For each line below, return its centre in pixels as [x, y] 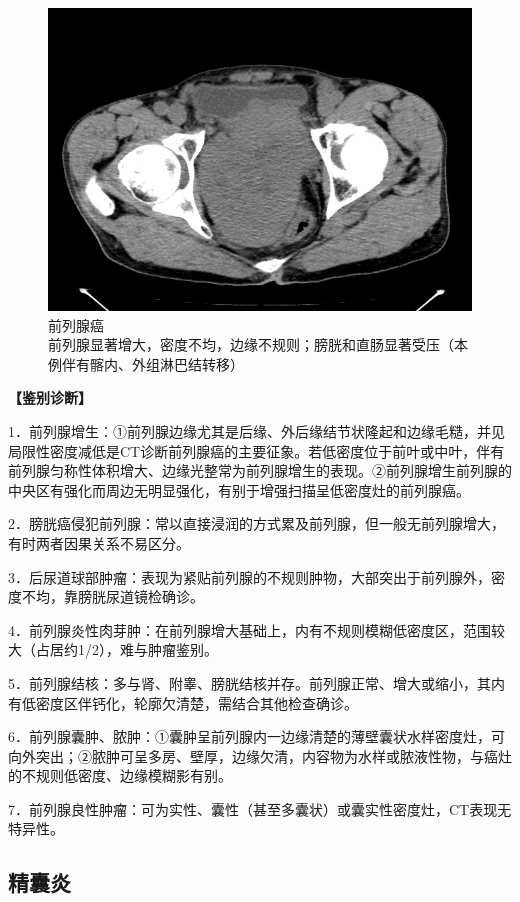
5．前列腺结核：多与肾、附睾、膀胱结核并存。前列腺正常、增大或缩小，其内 [256, 682]
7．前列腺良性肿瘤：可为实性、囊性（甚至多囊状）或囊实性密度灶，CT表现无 [260, 808]
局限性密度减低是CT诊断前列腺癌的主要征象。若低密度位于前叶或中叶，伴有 [256, 450]
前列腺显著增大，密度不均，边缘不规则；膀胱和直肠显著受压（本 [258, 344]
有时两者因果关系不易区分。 [99, 542]
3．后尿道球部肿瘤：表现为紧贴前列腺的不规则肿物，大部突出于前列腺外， [249, 576]
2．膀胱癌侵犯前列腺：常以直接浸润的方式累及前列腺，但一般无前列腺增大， [256, 523]
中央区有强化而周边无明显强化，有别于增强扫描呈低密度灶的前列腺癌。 [239, 489]
